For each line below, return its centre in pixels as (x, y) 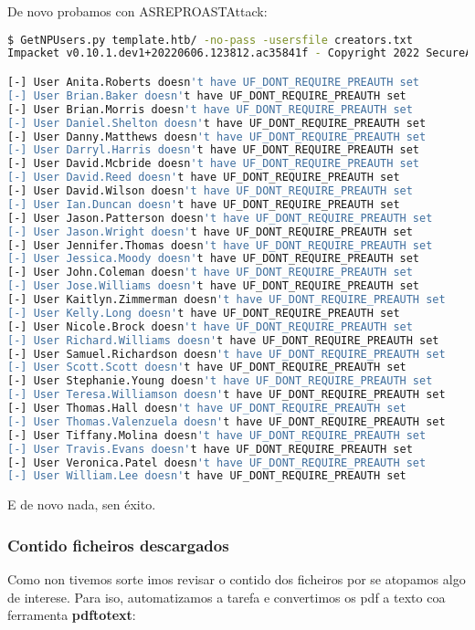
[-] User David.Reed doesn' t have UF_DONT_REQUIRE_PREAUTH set (204, 178)
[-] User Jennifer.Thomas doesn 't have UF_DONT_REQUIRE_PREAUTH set (220, 245)
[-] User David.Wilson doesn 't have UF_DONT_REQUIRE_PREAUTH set (210, 191)
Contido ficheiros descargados (118, 545)
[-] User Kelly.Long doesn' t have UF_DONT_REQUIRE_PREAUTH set (204, 313)
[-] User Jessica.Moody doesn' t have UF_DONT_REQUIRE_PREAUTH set (214, 259)
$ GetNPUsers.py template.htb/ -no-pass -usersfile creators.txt (210, 40)
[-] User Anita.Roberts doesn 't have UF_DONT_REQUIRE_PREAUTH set (214, 82)
